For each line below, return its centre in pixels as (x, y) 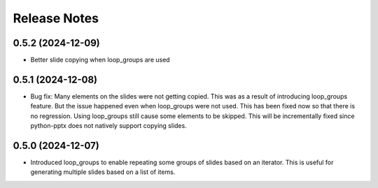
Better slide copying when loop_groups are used (100, 60)
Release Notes (56, 18)
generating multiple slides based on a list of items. (103, 172)
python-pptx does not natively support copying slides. (108, 126)
